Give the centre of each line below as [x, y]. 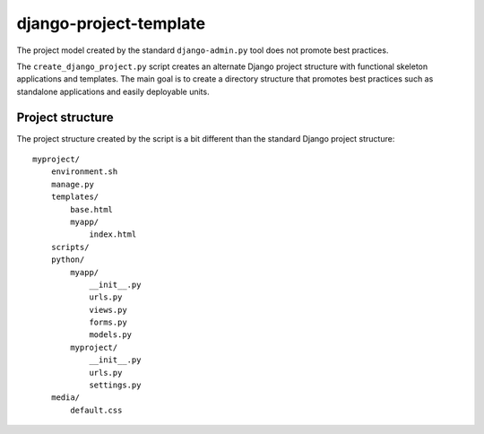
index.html [113, 234]
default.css [96, 410]
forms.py [108, 322]
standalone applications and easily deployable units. [113, 91]
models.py [111, 335]
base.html [92, 209]
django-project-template [111, 23]
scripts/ [70, 247]
